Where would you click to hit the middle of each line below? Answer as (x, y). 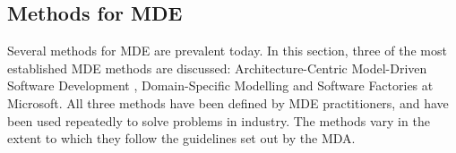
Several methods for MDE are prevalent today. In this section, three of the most (227, 51)
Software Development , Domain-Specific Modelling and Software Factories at (220, 85)
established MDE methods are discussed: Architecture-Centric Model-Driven (217, 68)
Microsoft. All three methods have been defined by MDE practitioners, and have (228, 102)
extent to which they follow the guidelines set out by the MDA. (181, 138)
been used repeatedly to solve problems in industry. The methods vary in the (219, 120)
